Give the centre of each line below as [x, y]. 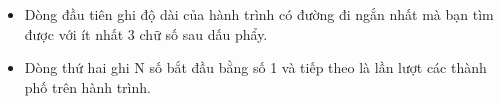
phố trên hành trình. [87, 86]
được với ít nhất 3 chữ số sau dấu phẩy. [146, 33]
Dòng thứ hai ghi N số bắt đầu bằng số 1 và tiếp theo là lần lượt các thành [255, 67]
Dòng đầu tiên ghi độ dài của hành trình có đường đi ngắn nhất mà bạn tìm [259, 14]
